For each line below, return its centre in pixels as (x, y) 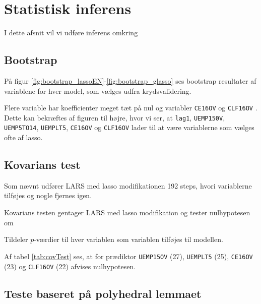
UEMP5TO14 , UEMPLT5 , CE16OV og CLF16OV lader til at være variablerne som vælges (129, 127)
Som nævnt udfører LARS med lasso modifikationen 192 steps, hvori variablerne (128, 185)
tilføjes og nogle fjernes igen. (48, 195)
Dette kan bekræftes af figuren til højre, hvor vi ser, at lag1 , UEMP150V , (115, 117)
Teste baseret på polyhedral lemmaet (103, 293)
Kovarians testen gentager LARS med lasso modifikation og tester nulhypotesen (127, 212)
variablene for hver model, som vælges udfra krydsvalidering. (98, 90)
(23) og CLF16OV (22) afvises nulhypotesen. (70, 266)
